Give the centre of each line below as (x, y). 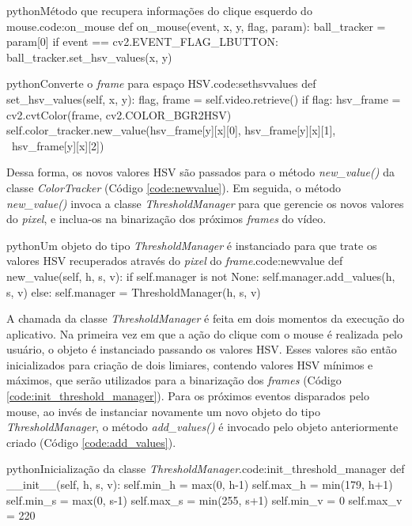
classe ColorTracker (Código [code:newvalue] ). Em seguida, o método (174, 187)
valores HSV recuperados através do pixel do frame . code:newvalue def (175, 261)
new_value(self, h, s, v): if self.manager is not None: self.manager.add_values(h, (201, 276)
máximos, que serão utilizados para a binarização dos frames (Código (174, 380)
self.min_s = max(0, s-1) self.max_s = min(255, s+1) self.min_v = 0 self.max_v (204, 500)
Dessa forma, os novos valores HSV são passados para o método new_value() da (200, 172)
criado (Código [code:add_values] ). (91, 442)
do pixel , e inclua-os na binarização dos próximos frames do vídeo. (166, 219)
